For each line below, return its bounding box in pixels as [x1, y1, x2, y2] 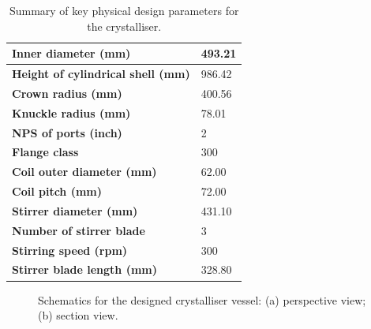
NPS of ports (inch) [12, 124, 122, 140]
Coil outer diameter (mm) [12, 163, 157, 180]
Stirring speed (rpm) [12, 241, 128, 258]
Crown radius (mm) [12, 84, 122, 101]
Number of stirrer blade [12, 222, 145, 238]
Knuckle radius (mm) [12, 104, 131, 121]
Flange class [12, 144, 79, 160]
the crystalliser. [87, 17, 162, 34]
